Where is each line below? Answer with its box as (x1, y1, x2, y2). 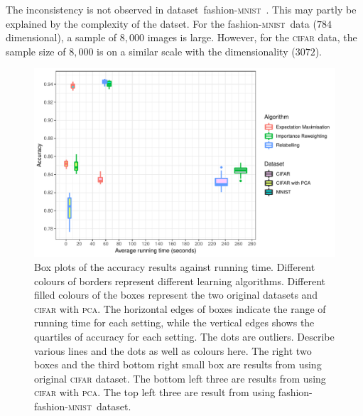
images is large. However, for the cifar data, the (147, 30, 357, 45)
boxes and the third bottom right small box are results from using (34, 357, 322, 372)
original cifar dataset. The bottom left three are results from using (34, 370, 326, 385)
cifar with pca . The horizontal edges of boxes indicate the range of (34, 301, 326, 316)
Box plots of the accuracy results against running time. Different (34, 259, 315, 274)
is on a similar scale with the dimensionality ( (97, 43, 296, 58)
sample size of (6, 43, 66, 58)
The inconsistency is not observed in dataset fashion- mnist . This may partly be (6, 2, 357, 16)
